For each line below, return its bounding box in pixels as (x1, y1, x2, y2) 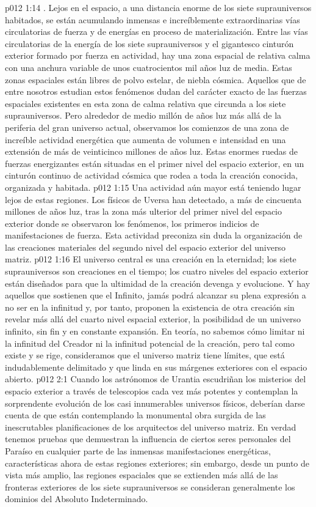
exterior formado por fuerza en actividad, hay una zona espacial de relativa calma (5, 49, 311, 62)
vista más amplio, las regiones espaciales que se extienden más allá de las (5, 468, 278, 481)
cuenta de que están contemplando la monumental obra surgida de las (5, 409, 266, 421)
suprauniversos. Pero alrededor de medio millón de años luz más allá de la (5, 109, 282, 122)
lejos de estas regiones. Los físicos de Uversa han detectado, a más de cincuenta (5, 193, 302, 205)
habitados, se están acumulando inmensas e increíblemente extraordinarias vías (5, 13, 300, 26)
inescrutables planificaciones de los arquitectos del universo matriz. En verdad (5, 420, 296, 433)
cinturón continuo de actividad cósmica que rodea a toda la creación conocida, (5, 169, 298, 182)
